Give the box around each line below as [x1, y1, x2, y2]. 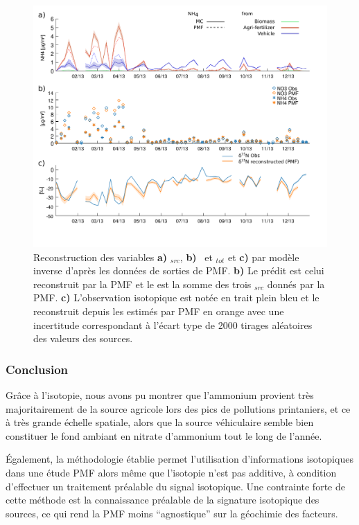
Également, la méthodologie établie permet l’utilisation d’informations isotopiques [6, 452, 353, 466]
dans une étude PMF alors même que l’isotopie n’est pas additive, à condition [6, 465, 337, 479]
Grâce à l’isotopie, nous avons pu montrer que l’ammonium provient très [6, 388, 314, 402]
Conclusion [6, 360, 68, 377]
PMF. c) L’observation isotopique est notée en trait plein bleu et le [33, 290, 319, 305]
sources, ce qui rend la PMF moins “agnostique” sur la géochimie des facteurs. [6, 506, 338, 520]
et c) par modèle [227, 249, 299, 264]
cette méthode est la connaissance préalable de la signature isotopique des [6, 492, 319, 507]
